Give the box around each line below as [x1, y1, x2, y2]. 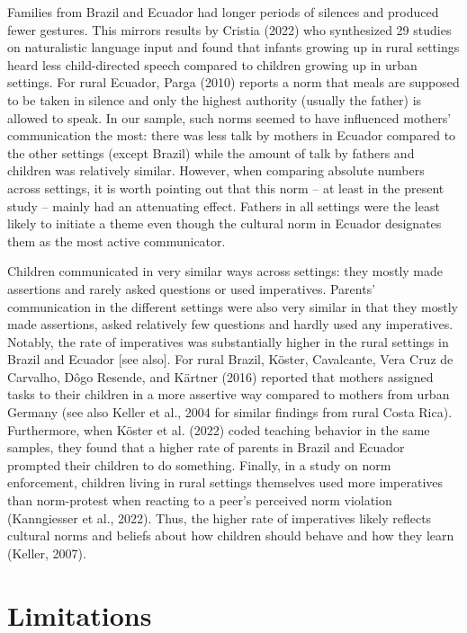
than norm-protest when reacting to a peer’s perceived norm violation [7, 491, 392, 510]
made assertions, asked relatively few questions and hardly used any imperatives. [7, 315, 454, 334]
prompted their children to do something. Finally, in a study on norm [7, 455, 391, 474]
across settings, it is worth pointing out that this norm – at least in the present [7, 178, 445, 197]
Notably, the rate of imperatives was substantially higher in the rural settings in [7, 332, 449, 351]
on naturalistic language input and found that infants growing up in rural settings [7, 38, 460, 57]
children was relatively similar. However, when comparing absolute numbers [7, 161, 425, 180]
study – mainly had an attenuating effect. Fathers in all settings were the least [7, 196, 440, 215]
